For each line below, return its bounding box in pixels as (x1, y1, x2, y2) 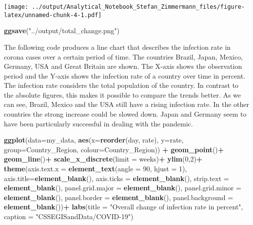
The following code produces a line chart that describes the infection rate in (4, 41, 231, 52)
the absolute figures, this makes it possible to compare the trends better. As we (4, 89, 241, 100)
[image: (4, 3, 29, 10)
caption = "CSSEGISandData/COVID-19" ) (4, 211, 134, 221)
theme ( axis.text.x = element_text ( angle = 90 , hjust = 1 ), (4, 164, 187, 174)
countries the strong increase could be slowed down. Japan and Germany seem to (4, 109, 247, 119)
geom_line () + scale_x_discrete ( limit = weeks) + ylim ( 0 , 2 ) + (4, 154, 203, 164)
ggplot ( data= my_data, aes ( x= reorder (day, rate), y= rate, (4, 135, 184, 145)
